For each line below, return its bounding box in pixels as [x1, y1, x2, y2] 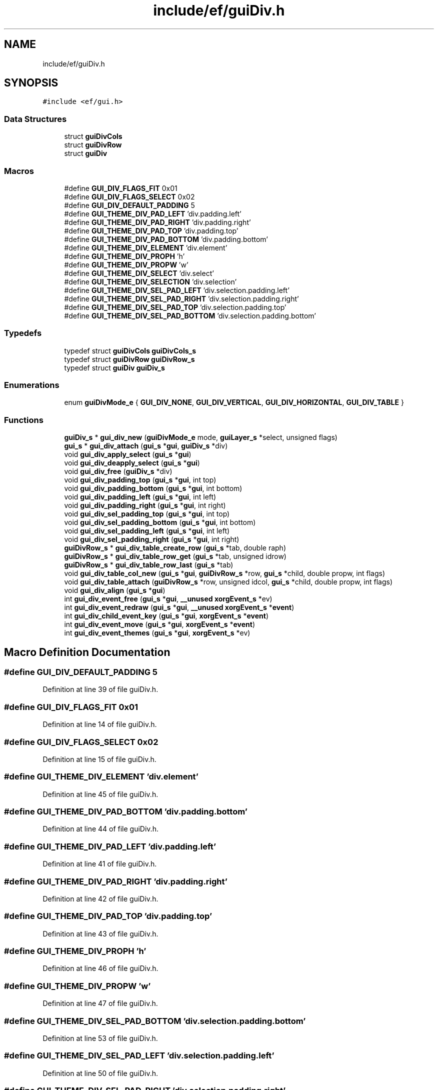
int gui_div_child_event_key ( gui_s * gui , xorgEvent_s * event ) [64, 611, 268, 620]
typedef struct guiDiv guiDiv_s [64, 363, 165, 372]
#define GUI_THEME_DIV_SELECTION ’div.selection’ [64, 277, 237, 286]
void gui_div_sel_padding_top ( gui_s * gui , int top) [64, 509, 230, 518]
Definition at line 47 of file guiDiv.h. [42, 999, 158, 1008]
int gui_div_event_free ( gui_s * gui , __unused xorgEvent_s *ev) [64, 594, 272, 603]
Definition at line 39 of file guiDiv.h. [42, 685, 158, 694]
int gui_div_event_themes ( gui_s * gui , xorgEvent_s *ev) [64, 628, 250, 637]
